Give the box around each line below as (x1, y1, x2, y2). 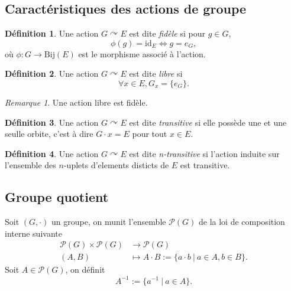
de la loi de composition (198, 215, 285, 228)
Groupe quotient (5, 188, 109, 206)
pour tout (132, 127, 167, 140)
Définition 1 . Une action (5, 27, 99, 40)
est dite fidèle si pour (129, 27, 205, 40)
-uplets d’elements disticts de (63, 159, 169, 171)
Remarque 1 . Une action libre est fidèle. (5, 96, 148, 108)
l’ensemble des (5, 159, 56, 171)
